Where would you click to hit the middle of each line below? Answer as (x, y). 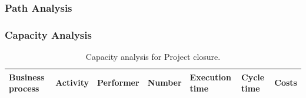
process (24, 88)
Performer (118, 82)
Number (164, 82)
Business (27, 77)
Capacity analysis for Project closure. (153, 57)
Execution (210, 77)
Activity (72, 82)
